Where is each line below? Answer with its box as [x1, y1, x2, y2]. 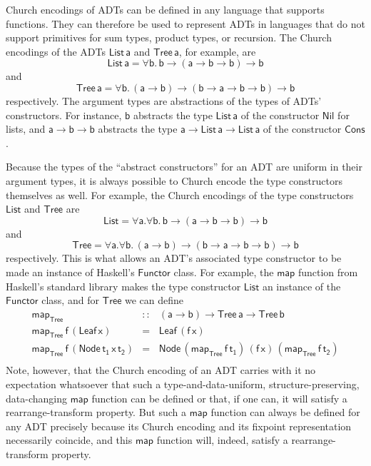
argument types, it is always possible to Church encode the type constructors [6, 173, 342, 188]
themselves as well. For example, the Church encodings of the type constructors [6, 187, 354, 202]
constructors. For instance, [6, 107, 122, 122]
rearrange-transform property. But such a [6, 405, 187, 420]
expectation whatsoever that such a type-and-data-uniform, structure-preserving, [6, 377, 360, 391]
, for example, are [178, 44, 256, 59]
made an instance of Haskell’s [6, 264, 135, 279]
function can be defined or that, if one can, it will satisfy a [91, 390, 347, 405]
